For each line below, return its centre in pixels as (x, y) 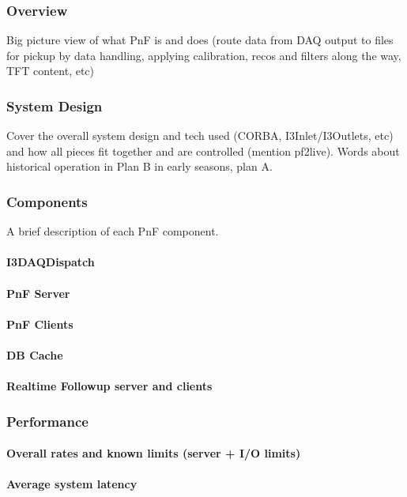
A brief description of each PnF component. (113, 231)
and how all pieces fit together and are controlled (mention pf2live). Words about (203, 151)
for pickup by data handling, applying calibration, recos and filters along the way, (204, 55)
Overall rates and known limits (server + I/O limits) (154, 453)
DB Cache (35, 354)
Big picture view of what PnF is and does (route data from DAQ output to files (200, 40)
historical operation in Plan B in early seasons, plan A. (139, 166)
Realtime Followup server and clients (109, 386)
